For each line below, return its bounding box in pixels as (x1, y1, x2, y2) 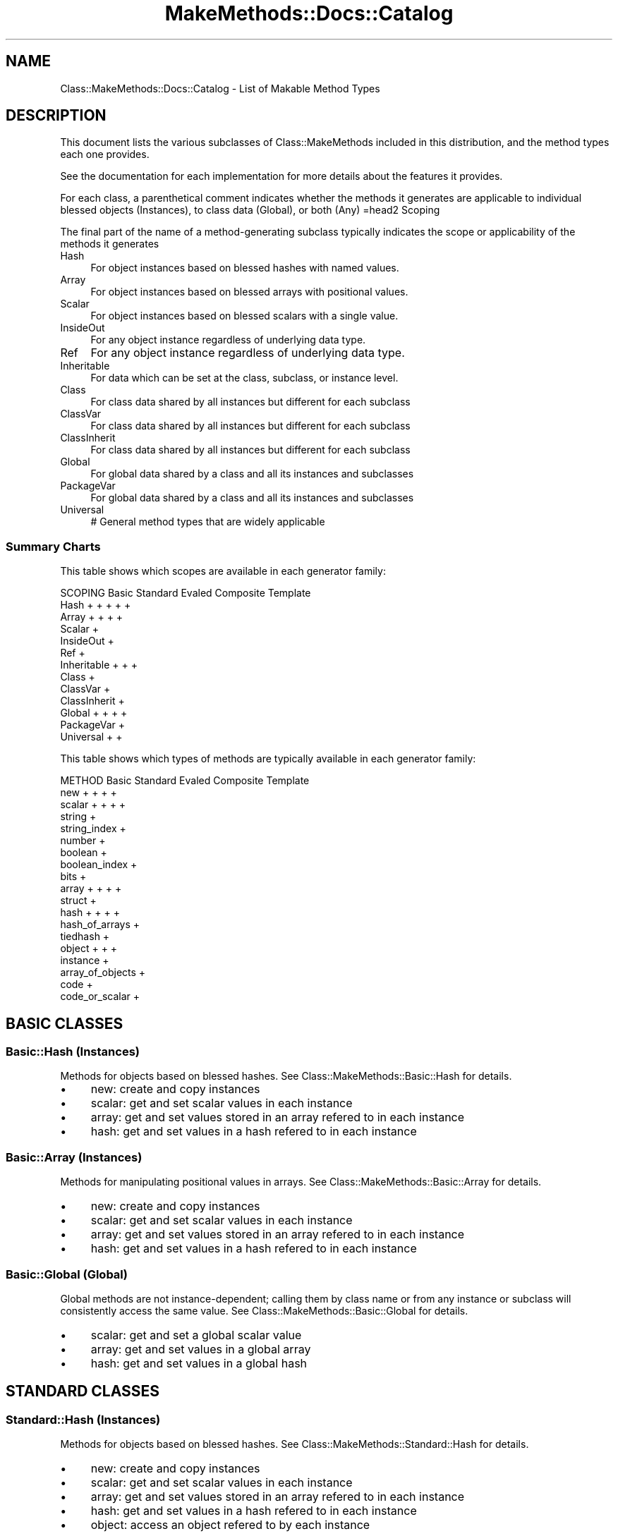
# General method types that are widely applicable (90, 516, 325, 528)
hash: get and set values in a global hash (90, 1355, 308, 1370)
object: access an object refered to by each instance (90, 1518, 370, 1532)
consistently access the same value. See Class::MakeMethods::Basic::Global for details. (60, 1304, 468, 1317)
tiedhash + (60, 930, 110, 943)
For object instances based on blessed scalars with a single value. (90, 310, 399, 322)
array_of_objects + (60, 966, 146, 979)
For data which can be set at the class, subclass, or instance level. (90, 372, 399, 384)
